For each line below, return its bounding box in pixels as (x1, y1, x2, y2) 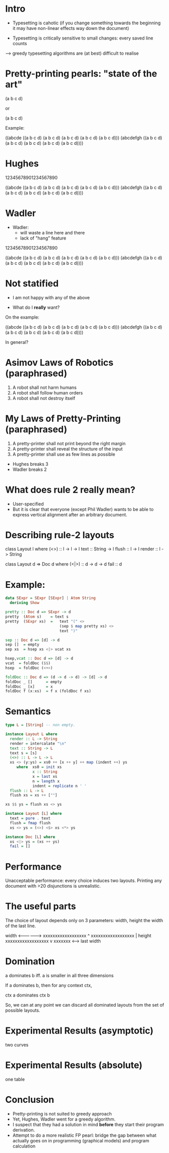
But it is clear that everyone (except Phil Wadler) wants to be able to (12, 506, 154, 512)
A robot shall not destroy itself (12, 395, 76, 401)
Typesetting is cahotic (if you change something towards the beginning (12, 20, 161, 26)
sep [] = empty (5, 642, 39, 647)
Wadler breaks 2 (12, 466, 47, 472)
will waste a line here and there (20, 229, 85, 235)
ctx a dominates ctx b (5, 992, 50, 998)
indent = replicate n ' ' (32, 783, 87, 788)
